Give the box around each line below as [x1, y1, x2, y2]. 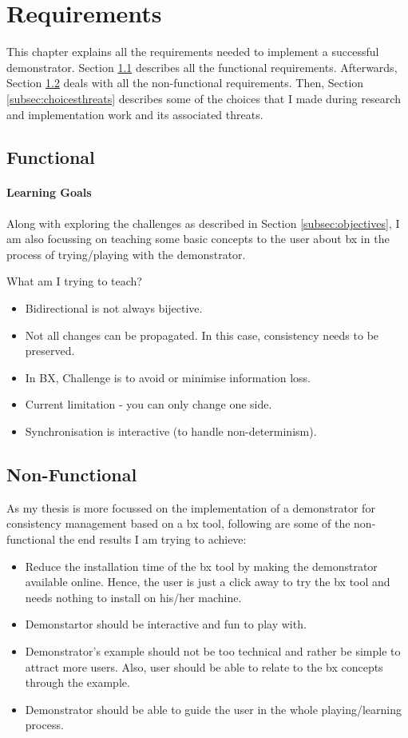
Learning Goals [6, 184, 92, 201]
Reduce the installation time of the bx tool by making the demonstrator [25, 557, 378, 574]
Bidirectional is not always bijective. [25, 300, 203, 317]
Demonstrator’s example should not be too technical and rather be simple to [25, 642, 401, 659]
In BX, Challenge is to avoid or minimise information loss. [25, 369, 311, 385]
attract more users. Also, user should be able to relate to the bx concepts [25, 658, 383, 675]
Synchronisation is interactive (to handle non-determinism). [25, 423, 317, 440]
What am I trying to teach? [6, 273, 142, 289]
